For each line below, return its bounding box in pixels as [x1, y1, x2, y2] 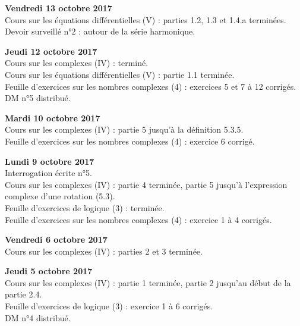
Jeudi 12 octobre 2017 [5, 45, 97, 57]
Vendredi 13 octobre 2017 [5, 2, 112, 14]
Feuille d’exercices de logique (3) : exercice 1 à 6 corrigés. [5, 300, 213, 312]
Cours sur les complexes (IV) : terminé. [5, 57, 149, 69]
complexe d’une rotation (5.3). [5, 190, 115, 202]
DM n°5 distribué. [5, 92, 71, 104]
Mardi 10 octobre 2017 [5, 111, 100, 124]
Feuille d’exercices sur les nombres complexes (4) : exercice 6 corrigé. [5, 134, 255, 147]
